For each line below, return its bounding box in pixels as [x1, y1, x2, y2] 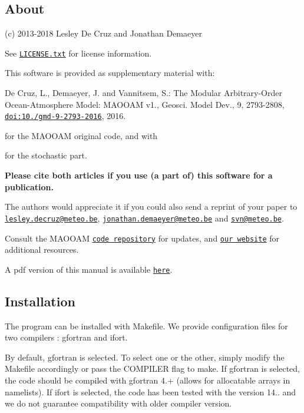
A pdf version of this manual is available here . [5, 263, 173, 275]
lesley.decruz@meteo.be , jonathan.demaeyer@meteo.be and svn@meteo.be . [5, 212, 284, 224]
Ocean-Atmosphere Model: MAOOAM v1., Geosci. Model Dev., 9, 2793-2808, [5, 98, 285, 110]
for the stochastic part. [5, 149, 87, 161]
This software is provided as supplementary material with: [5, 67, 215, 79]
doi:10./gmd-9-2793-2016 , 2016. [5, 110, 126, 122]
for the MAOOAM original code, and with [5, 129, 158, 141]
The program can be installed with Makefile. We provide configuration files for [5, 319, 288, 332]
